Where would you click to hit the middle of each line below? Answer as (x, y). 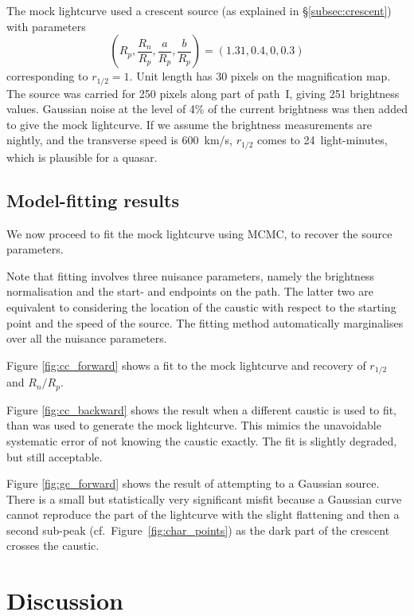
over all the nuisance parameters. (87, 338)
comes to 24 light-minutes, (322, 140)
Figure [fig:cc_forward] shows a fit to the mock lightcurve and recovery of (186, 365)
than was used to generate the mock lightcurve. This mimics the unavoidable (194, 425)
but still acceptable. (55, 456)
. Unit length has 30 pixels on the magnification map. (260, 76)
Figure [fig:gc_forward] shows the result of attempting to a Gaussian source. (193, 483)
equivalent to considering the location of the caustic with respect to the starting (201, 307)
